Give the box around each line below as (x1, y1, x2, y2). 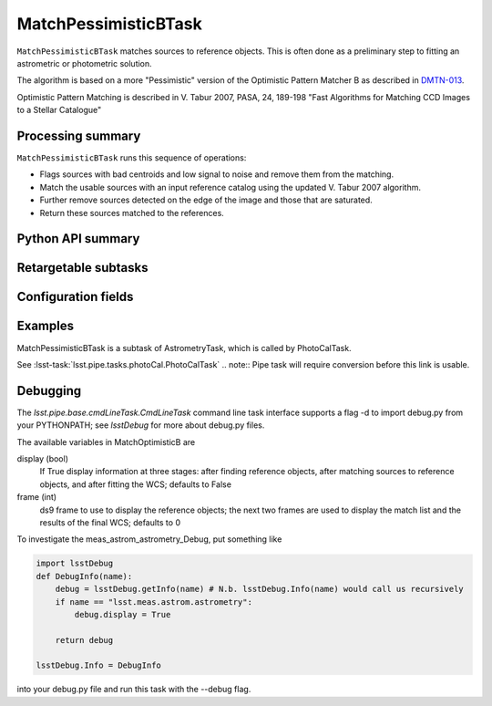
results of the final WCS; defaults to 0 (39, 516, 181, 528)
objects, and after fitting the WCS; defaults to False (39, 479, 232, 490)
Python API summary (16, 231, 140, 246)
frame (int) (16, 492, 57, 503)
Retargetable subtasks (16, 260, 149, 275)
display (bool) (16, 453, 68, 464)
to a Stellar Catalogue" (16, 105, 102, 116)
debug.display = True (74, 609, 171, 619)
